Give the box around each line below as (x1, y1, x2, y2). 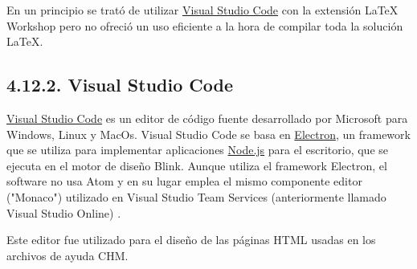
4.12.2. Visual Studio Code (6, 72, 233, 97)
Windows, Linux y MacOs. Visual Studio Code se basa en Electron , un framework (6, 125, 411, 142)
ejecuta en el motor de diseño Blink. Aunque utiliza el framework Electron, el (6, 157, 387, 173)
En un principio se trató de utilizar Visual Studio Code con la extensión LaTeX (6, 2, 399, 18)
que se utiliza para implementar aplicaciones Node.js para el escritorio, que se (6, 141, 388, 158)
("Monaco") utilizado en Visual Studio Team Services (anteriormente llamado (6, 188, 386, 205)
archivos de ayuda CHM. (6, 247, 129, 263)
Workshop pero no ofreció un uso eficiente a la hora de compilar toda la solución (6, 17, 403, 34)
